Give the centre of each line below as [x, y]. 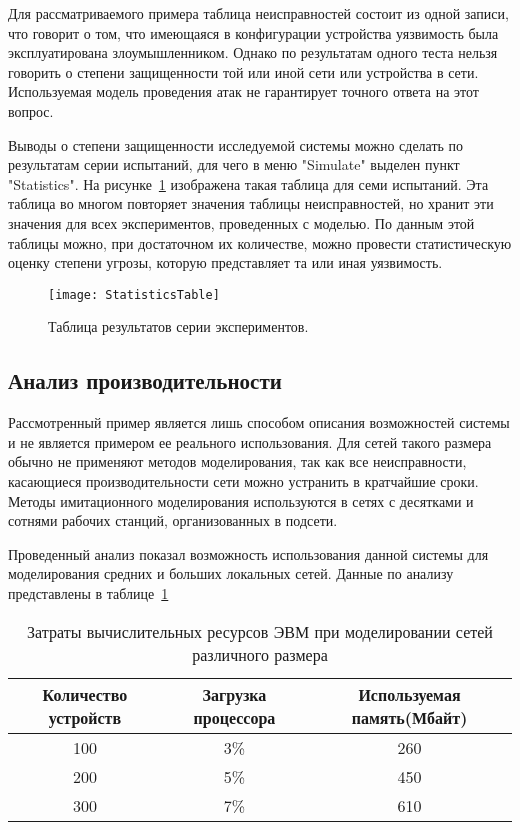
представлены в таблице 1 [88, 592]
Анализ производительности [145, 380]
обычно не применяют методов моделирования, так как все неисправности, [237, 461]
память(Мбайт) [409, 717]
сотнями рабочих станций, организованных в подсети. [173, 520]
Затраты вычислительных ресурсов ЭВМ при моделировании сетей [260, 631]
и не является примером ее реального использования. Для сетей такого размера [250, 441]
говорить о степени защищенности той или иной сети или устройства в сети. [243, 71]
